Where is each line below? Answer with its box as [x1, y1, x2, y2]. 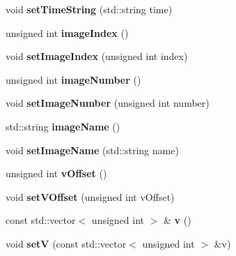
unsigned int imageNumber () [6, 72, 141, 86]
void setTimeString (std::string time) [6, 2, 173, 16]
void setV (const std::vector [6, 236, 127, 250]
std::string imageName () [6, 119, 120, 133]
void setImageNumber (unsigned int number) [6, 96, 210, 110]
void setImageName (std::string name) [6, 142, 179, 157]
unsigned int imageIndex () [6, 25, 129, 40]
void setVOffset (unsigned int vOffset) [6, 189, 175, 204]
